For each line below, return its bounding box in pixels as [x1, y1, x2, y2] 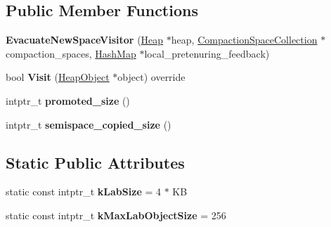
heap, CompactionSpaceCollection [171, 32, 318, 47]
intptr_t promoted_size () [6, 93, 130, 108]
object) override [117, 70, 186, 84]
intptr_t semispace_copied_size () [6, 117, 171, 131]
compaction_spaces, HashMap [6, 46, 136, 60]
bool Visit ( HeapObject [6, 70, 110, 84]
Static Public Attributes [6, 151, 185, 173]
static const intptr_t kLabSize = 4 [6, 184, 161, 199]
